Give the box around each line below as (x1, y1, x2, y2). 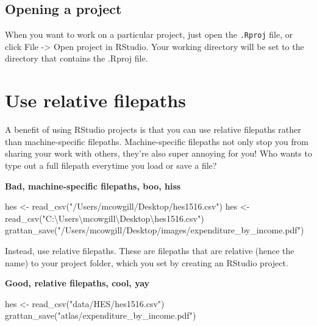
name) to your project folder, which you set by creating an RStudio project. (5, 256, 288, 269)
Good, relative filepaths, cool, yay (5, 277, 150, 289)
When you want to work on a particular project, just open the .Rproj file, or (5, 28, 293, 41)
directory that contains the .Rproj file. (5, 52, 148, 65)
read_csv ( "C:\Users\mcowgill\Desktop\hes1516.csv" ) (5, 211, 204, 224)
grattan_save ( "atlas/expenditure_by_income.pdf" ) (5, 309, 196, 322)
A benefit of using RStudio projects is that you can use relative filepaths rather (5, 123, 301, 136)
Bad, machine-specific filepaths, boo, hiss (5, 179, 181, 192)
